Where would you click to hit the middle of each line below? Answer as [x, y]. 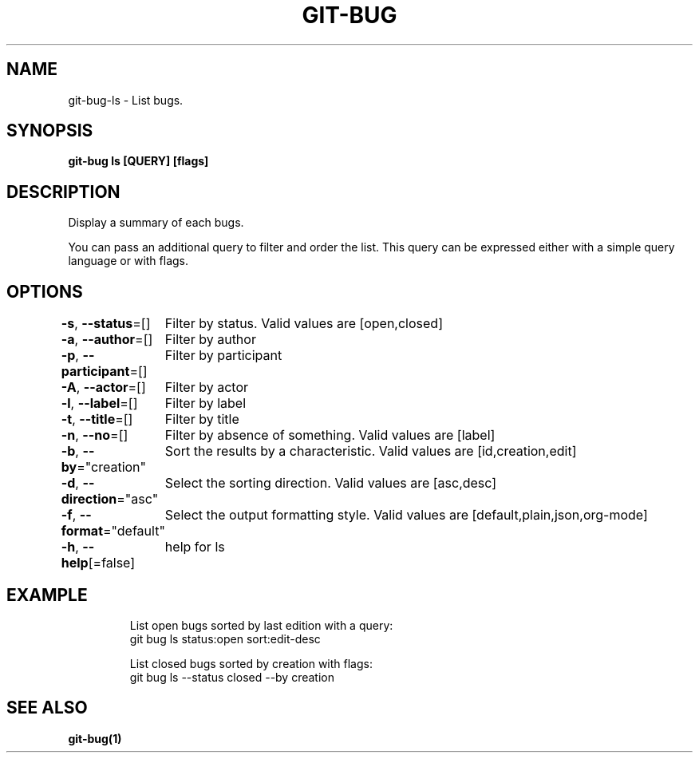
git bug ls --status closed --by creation [232, 677]
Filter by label [205, 403]
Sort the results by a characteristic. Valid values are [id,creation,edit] [371, 451]
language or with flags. [128, 261]
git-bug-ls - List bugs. [126, 100]
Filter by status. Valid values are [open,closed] [304, 324]
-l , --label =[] [99, 403]
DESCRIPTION [63, 192]
